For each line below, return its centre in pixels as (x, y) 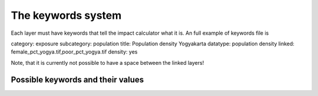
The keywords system (66, 15)
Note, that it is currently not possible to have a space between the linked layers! (107, 62)
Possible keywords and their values (77, 80)
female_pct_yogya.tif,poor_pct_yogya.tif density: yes (74, 52)
